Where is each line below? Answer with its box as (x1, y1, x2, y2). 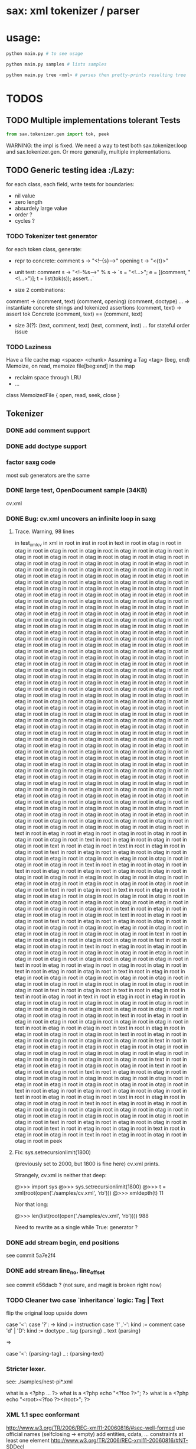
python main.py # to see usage (6, 51, 83, 57)
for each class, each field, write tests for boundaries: (6, 181, 135, 188)
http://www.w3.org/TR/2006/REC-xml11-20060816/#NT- (51, 1437, 188, 1444)
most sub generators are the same (6, 472, 90, 479)
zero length (14, 199, 43, 206)
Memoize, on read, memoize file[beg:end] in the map (6, 362, 135, 370)
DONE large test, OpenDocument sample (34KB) (6, 486, 148, 495)
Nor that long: (14, 1201, 48, 1208)
